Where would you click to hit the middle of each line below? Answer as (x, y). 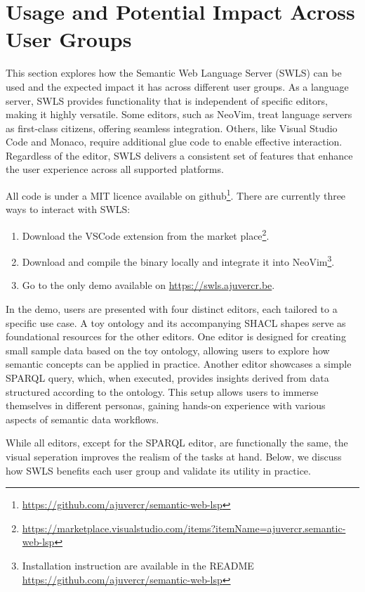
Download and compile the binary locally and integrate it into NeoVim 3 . (178, 260)
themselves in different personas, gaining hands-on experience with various (166, 405)
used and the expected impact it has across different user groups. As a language (177, 86)
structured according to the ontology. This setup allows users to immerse (162, 391)
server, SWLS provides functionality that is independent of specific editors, (167, 100)
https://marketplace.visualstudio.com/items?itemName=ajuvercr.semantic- (184, 528)
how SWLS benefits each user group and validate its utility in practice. (158, 470)
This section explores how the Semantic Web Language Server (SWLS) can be (174, 73)
